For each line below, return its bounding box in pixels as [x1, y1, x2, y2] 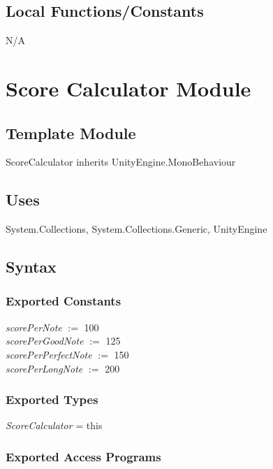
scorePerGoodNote [6, 333, 84, 348]
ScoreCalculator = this [6, 418, 103, 433]
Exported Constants [6, 292, 121, 310]
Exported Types [6, 391, 98, 408]
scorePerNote [6, 319, 62, 334]
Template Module [6, 122, 136, 143]
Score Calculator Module [6, 73, 251, 102]
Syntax [6, 256, 57, 277]
